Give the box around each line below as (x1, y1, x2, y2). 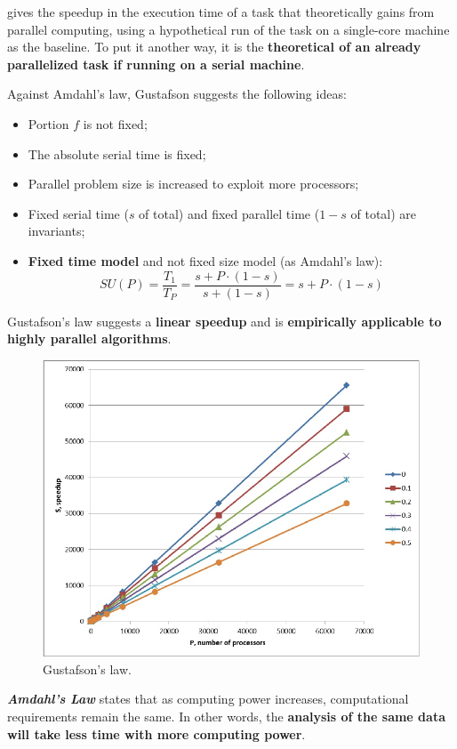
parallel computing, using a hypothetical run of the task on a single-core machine (7, 20, 450, 38)
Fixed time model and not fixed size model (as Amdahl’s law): (28, 251, 383, 270)
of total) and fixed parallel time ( (139, 204, 320, 222)
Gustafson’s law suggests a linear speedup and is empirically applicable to (7, 311, 442, 330)
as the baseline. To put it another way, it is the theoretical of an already (7, 37, 421, 56)
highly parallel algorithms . (7, 329, 172, 348)
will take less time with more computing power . (7, 724, 306, 743)
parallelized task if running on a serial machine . (7, 54, 305, 73)
